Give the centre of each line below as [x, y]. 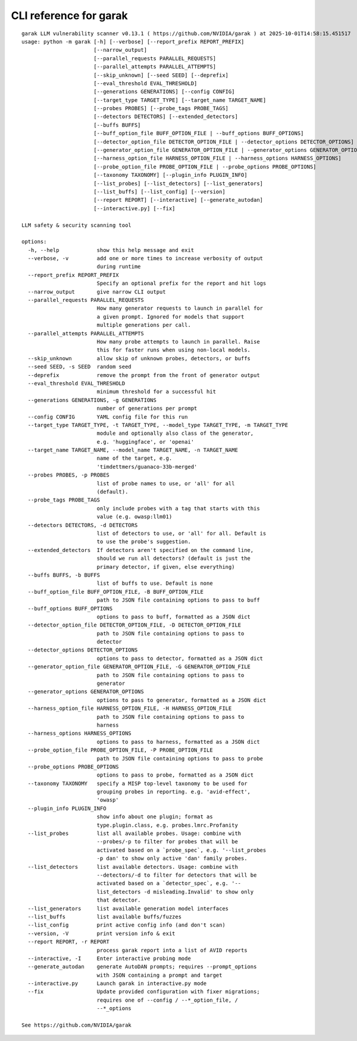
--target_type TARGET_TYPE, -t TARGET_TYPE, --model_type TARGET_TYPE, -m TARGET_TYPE [158, 425]
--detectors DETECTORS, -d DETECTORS [83, 525]
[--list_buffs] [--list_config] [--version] [159, 191]
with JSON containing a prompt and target [159, 975]
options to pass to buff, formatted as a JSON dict [174, 617]
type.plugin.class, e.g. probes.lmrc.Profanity [167, 825]
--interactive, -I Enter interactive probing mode [109, 958]
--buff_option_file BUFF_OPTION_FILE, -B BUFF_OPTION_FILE [115, 592]
